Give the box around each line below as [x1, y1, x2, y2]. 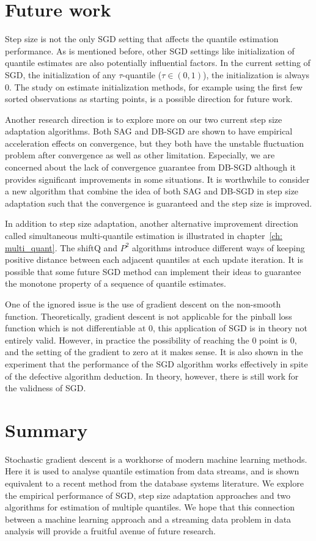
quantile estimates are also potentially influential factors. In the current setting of [5, 56, 310, 69]
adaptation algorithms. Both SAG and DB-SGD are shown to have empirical [5, 125, 293, 138]
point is [259, 333, 288, 346]
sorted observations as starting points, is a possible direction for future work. [5, 92, 293, 105]
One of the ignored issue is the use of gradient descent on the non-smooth [5, 298, 281, 310]
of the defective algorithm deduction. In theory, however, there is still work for [5, 369, 299, 382]
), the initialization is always [203, 68, 310, 81]
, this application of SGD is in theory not [153, 322, 307, 334]
